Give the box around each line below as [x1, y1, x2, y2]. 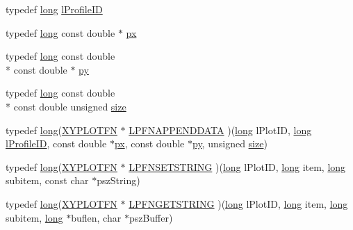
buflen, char [71, 210, 122, 224]
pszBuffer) [129, 210, 173, 224]
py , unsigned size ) [192, 136, 268, 151]
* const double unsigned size [6, 99, 126, 113]
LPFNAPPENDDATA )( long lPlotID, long [129, 122, 312, 137]
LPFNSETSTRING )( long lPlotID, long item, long [129, 159, 346, 174]
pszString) [97, 173, 140, 188]
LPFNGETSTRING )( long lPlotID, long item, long [129, 196, 348, 211]
